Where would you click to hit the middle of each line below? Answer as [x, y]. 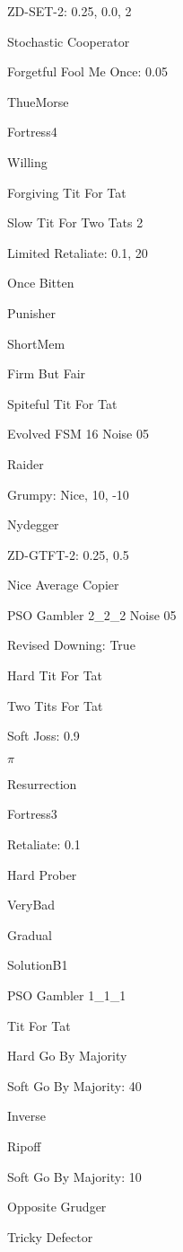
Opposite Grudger [57, 1207]
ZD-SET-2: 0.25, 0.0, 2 [70, 11]
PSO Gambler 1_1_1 [67, 995]
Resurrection [42, 783]
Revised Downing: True [71, 645]
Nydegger [33, 524]
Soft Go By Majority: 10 [74, 1176]
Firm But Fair [47, 373]
